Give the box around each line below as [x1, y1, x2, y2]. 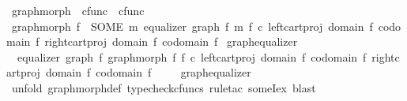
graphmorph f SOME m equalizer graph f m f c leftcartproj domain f [11, 17, 373, 34]
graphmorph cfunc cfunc [11, 2, 145, 18]
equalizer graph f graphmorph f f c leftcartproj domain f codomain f [17, 48, 367, 65]
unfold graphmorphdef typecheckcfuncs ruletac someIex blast [11, 79, 316, 95]
